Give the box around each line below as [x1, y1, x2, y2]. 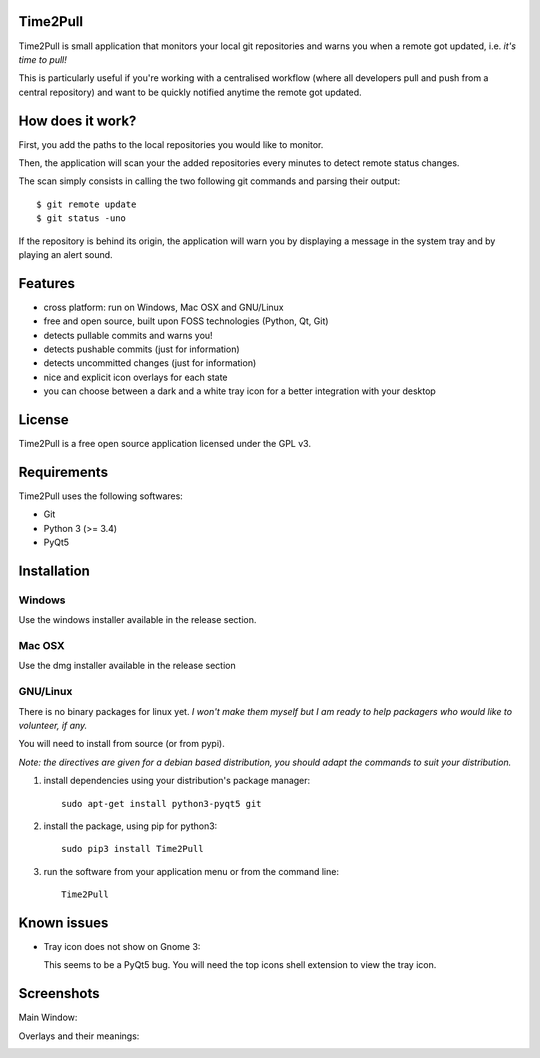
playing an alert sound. [18, 248, 114, 260]
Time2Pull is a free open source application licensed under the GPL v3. [18, 438, 312, 450]
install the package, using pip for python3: [43, 820, 218, 832]
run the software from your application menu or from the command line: [43, 865, 340, 877]
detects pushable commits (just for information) [43, 343, 240, 355]
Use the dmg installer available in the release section [18, 660, 236, 672]
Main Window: [18, 1011, 78, 1024]
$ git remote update [36, 198, 137, 210]
